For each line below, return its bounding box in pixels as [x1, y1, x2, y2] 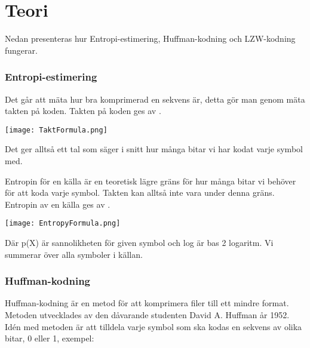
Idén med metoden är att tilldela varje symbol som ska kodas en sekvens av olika [5, 320, 302, 332]
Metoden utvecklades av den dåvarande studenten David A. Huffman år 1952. [5, 309, 290, 321]
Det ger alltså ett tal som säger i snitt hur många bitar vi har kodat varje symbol [5, 143, 303, 155]
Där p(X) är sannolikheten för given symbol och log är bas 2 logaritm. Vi [5, 236, 274, 248]
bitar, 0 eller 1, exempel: [5, 332, 94, 344]
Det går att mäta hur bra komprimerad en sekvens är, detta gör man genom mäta [5, 93, 305, 105]
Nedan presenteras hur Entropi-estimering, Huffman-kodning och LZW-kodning [5, 32, 296, 45]
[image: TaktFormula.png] [5, 125, 108, 134]
